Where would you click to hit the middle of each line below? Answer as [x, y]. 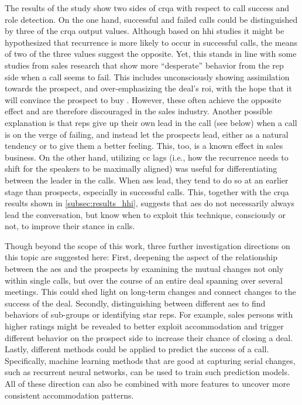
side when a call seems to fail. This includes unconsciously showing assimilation [147, 76]
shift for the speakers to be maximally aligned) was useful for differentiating [141, 169]
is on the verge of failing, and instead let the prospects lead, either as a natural [147, 134]
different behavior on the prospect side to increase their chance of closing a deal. [149, 337]
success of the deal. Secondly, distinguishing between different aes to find [135, 303]
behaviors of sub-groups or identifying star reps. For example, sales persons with [149, 314]
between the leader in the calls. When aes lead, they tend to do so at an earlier [147, 180]
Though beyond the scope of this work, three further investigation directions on [147, 245]
